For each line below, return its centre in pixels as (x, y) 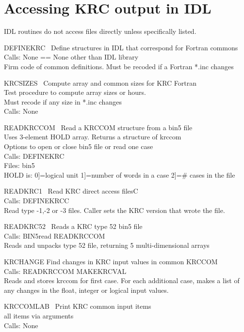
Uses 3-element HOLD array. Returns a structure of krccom (93, 137)
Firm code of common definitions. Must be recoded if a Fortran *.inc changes (119, 66)
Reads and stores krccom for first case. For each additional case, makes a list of (122, 280)
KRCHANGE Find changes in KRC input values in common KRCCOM (111, 261)
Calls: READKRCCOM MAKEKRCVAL (65, 271)
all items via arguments (39, 315)
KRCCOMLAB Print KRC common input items (78, 306)
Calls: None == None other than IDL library (71, 57)
